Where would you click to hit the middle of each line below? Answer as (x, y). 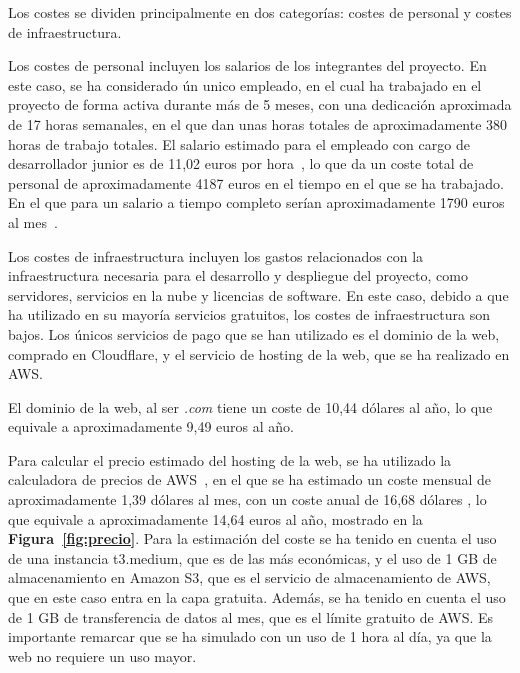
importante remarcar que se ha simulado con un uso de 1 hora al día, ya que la (250, 636)
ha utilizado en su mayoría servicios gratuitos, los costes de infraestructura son (249, 314)
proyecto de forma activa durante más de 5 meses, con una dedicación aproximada (260, 104)
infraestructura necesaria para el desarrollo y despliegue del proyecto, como (238, 275)
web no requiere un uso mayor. (102, 655)
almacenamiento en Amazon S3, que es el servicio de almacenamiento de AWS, (249, 577)
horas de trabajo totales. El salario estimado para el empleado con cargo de (239, 143)
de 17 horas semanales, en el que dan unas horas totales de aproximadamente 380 (258, 123)
